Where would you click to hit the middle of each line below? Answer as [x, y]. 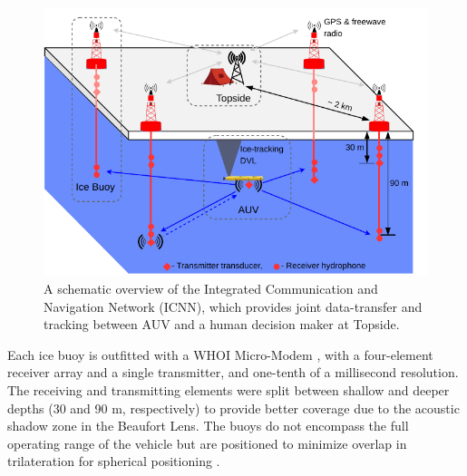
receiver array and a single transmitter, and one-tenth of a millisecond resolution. [233, 372]
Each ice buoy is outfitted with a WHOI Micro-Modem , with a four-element [220, 354]
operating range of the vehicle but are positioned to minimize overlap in [207, 443]
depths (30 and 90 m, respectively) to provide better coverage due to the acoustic [233, 408]
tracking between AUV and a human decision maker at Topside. [222, 324]
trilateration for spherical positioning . [114, 461]
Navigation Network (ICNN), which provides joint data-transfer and [233, 306]
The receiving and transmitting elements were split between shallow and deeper [229, 389]
